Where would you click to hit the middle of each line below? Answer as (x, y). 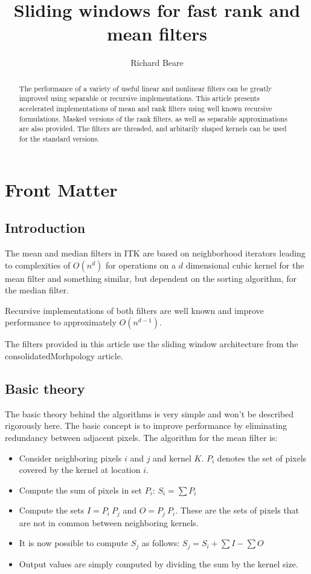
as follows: (161, 543)
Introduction (45, 228)
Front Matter (61, 189)
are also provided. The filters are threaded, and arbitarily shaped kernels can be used (153, 129)
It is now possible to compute (74, 543)
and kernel (172, 458)
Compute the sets (52, 510)
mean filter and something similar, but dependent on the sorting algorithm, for (151, 278)
